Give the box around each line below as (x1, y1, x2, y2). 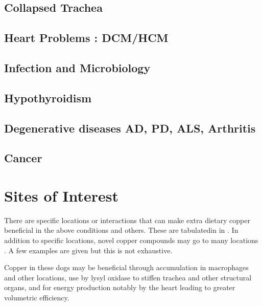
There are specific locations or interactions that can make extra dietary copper (4, 214, 250, 225)
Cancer (4, 150, 42, 166)
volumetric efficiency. (4, 292, 69, 302)
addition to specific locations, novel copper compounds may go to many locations (4, 235, 258, 245)
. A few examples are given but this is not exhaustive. (4, 245, 173, 255)
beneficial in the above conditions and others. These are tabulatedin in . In (4, 225, 239, 235)
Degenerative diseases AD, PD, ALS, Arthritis (4, 120, 256, 136)
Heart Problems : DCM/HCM (4, 30, 169, 46)
